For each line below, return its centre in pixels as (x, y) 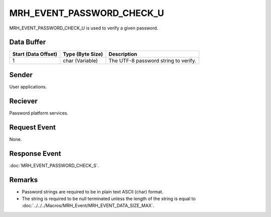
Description (123, 54)
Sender (21, 75)
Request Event (33, 127)
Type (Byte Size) (83, 54)
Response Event (35, 153)
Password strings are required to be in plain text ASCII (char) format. (93, 191)
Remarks (24, 180)
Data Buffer (28, 42)
